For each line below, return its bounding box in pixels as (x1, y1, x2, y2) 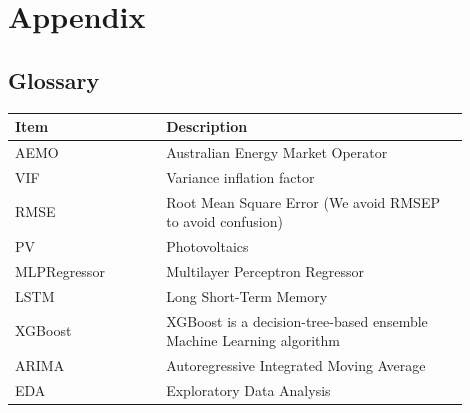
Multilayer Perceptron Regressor (166, 260, 365, 281)
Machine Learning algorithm (166, 330, 340, 351)
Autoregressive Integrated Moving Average (166, 355, 426, 376)
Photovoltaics (166, 236, 249, 257)
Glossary (8, 64, 100, 95)
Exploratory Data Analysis (166, 379, 331, 400)
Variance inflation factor (166, 166, 315, 187)
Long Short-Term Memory (166, 285, 328, 306)
